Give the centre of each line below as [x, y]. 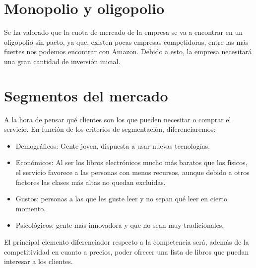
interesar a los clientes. [38, 261]
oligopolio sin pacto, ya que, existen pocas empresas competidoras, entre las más [126, 42]
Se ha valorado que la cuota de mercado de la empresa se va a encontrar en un [123, 32]
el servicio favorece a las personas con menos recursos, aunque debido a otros [132, 172]
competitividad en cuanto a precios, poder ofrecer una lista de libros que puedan [127, 251]
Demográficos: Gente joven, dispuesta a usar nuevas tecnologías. [113, 145]
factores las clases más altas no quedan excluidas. [91, 182]
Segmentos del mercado [86, 95]
